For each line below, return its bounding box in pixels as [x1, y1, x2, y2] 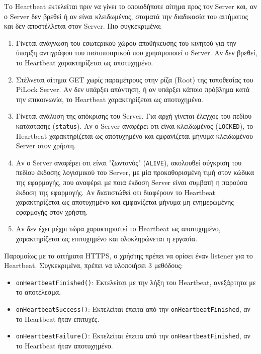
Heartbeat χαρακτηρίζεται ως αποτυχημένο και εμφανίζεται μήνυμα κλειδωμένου [16, 130, 253, 141]
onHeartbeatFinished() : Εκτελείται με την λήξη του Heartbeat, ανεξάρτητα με [16, 277, 256, 287]
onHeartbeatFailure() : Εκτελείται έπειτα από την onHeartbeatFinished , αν [16, 330, 250, 341]
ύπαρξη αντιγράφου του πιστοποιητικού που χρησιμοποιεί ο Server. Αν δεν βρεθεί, [16, 47, 257, 58]
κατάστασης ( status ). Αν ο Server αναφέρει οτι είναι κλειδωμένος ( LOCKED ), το [16, 120, 253, 131]
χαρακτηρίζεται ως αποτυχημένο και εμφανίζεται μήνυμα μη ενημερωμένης [16, 197, 234, 207]
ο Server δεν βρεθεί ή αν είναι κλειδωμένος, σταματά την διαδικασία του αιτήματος [4, 11, 248, 21]
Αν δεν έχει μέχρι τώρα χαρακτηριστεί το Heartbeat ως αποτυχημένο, [16, 223, 221, 234]
